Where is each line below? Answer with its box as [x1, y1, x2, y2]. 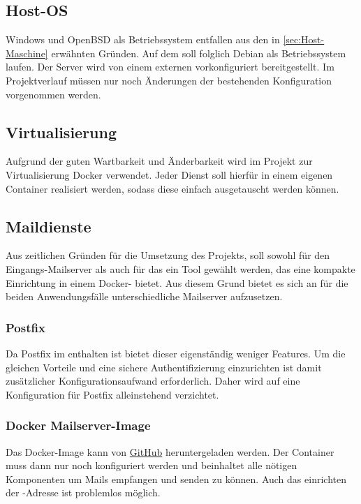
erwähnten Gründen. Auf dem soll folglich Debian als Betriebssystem [51, 45, 346, 60]
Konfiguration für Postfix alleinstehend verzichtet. [6, 387, 219, 401]
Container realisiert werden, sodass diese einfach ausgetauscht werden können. [6, 181, 339, 195]
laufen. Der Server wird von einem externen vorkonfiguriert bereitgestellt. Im [6, 59, 334, 74]
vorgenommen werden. [6, 87, 101, 101]
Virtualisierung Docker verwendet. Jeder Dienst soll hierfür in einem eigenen [6, 167, 333, 181]
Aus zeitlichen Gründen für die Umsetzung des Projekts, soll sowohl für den [6, 248, 330, 262]
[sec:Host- [283, 32, 325, 47]
